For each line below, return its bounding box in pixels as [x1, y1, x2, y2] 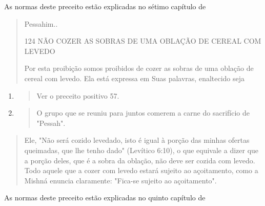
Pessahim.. [24, 18, 58, 29]
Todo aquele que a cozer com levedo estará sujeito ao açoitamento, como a [24, 165, 258, 176]
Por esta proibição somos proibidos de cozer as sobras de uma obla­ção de [24, 63, 254, 73]
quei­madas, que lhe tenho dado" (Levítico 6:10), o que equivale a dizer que [24, 144, 259, 155]
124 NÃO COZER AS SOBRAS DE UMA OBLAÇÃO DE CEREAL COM [24, 35, 261, 46]
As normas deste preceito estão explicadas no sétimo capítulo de [4, 1, 206, 11]
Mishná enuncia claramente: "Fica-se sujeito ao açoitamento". [24, 175, 217, 185]
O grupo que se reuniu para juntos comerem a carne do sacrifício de [36, 107, 250, 118]
